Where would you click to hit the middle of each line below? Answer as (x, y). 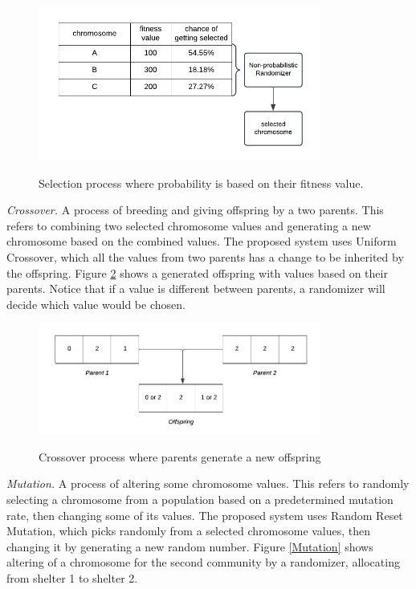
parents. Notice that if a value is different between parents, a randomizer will (196, 288)
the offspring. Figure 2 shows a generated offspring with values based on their (197, 272)
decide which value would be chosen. (96, 304)
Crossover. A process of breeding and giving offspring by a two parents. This (195, 210)
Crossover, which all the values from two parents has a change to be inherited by (205, 257)
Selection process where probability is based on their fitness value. (201, 183)
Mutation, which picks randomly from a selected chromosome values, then (189, 531)
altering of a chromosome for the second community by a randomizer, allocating (203, 562)
